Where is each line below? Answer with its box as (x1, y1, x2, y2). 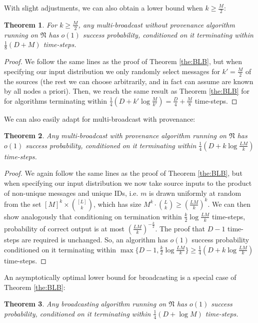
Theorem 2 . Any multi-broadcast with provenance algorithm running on (4, 130, 226, 141)
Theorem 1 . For (4, 19, 57, 30)
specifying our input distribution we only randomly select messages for (4, 66, 220, 76)
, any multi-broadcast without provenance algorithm (78, 19, 235, 30)
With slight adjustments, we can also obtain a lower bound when (4, 3, 203, 13)
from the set (4, 198, 41, 209)
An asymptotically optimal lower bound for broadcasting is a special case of (4, 272, 236, 282)
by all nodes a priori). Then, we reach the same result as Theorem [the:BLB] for (4, 86, 250, 96)
